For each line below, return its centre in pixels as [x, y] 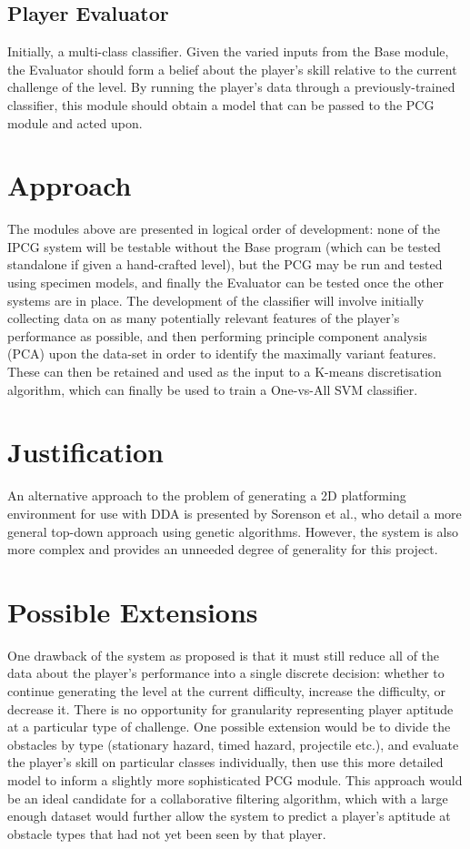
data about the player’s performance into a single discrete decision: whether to [226, 673]
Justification [85, 452]
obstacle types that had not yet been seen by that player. [167, 833]
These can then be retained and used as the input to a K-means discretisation [225, 372]
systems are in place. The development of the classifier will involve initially [216, 300]
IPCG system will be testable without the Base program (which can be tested [224, 246]
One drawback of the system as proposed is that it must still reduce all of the [224, 655]
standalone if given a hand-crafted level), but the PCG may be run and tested [225, 264]
